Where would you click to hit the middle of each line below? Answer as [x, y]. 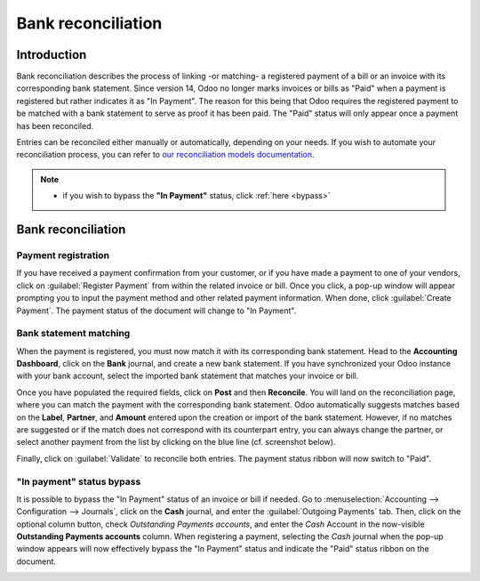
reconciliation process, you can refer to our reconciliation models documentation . [165, 155]
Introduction [52, 55]
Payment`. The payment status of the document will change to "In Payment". [156, 311]
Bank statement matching [73, 334]
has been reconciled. [55, 125]
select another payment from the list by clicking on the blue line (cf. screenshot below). [176, 442]
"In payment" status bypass [79, 481]
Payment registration [63, 255]
